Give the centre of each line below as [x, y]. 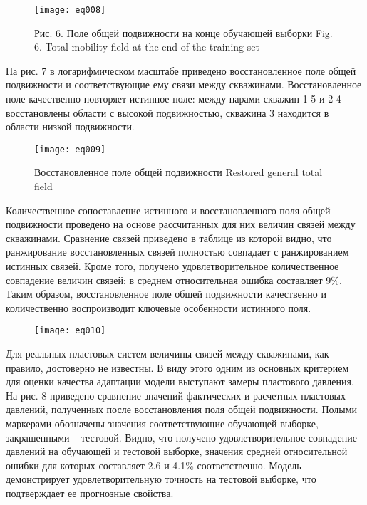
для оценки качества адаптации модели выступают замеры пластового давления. [180, 381]
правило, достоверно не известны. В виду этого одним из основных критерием [177, 367]
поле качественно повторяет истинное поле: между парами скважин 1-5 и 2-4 [174, 99]
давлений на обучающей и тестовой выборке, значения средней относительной [177, 451]
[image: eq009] [70, 149]
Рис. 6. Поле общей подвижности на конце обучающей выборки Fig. [183, 32]
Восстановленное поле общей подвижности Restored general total [179, 172]
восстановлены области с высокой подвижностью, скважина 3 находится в [167, 112]
